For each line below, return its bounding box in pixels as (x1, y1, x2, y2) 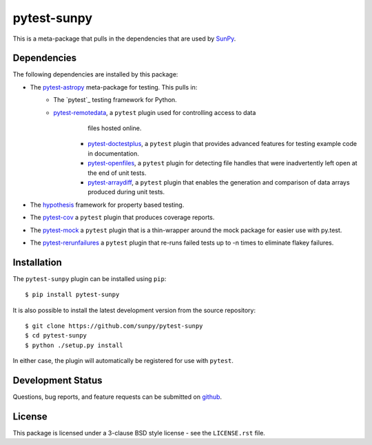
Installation (12, 256, 62, 268)
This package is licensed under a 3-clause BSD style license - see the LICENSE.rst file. (12, 428, 265, 437)
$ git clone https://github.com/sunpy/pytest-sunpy (25, 322, 203, 330)
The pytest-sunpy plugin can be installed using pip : (12, 274, 167, 282)
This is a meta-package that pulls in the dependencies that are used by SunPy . (12, 34, 236, 43)
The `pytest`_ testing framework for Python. (53, 96, 177, 104)
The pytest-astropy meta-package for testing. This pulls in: (30, 83, 198, 91)
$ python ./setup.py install (25, 341, 123, 349)
